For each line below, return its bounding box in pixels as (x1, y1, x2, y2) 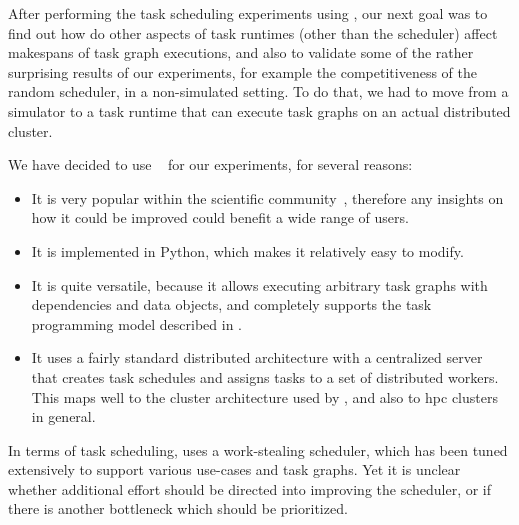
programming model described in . (31, 313, 243, 334)
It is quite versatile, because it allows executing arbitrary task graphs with (31, 274, 488, 295)
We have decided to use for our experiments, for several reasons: (8, 154, 413, 175)
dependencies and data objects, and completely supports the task (31, 294, 432, 315)
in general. (31, 406, 96, 427)
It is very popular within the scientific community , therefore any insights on (31, 187, 504, 208)
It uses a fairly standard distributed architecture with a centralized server (31, 347, 483, 368)
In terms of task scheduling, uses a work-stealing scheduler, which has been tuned (8, 439, 508, 460)
